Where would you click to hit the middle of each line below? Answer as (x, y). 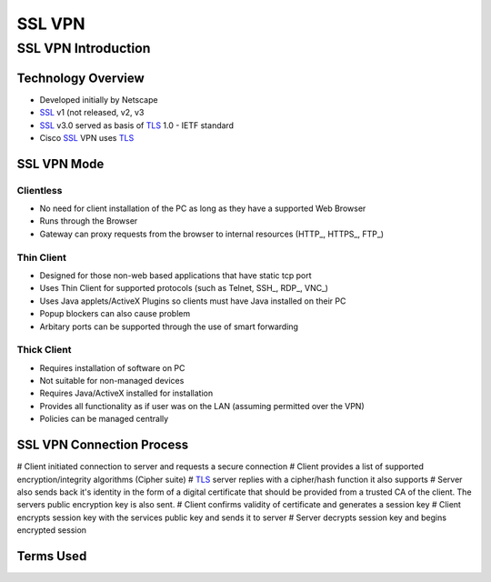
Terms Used (52, 556)
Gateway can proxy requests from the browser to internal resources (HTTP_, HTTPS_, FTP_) (212, 234)
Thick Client (44, 350)
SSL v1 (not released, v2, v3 (92, 113)
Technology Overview (80, 78)
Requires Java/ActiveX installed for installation (126, 393)
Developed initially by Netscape (99, 99)
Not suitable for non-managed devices (112, 381)
